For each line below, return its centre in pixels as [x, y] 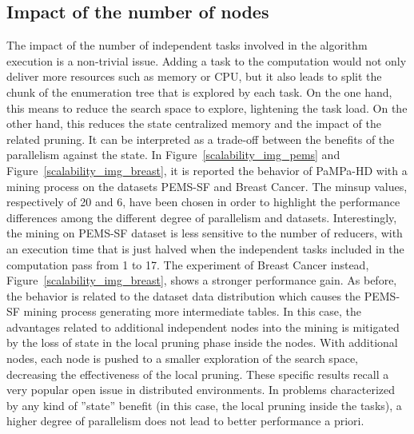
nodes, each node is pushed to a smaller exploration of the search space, [182, 358]
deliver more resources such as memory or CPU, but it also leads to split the [194, 76]
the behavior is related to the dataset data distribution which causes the [184, 295]
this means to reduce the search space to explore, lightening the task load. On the [207, 108]
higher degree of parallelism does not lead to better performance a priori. [185, 421]
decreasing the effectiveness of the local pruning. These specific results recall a [198, 374]
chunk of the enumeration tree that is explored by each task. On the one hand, [199, 92]
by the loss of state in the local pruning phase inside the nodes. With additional [202, 342]
